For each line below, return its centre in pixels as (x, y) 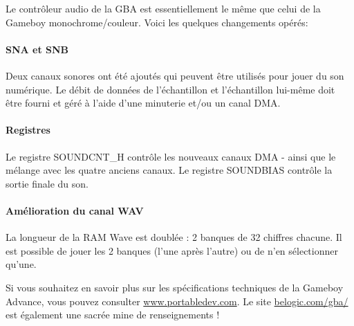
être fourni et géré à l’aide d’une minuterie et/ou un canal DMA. (143, 103)
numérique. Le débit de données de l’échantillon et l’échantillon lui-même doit (170, 89)
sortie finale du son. (47, 183)
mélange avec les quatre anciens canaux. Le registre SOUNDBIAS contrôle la (169, 170)
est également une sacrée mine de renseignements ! (113, 315)
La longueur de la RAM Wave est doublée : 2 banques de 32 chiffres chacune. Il (174, 237)
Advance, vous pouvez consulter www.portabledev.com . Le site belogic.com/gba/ (177, 301)
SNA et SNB (37, 49)
